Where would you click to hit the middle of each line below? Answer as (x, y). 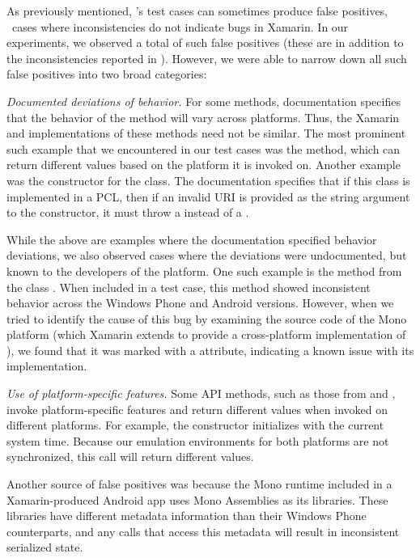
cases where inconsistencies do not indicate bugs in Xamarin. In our (180, 26)
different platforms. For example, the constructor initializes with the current (195, 425)
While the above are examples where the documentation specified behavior (192, 239)
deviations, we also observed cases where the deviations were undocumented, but (207, 255)
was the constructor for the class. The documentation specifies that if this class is (208, 180)
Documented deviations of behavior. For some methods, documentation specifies (204, 101)
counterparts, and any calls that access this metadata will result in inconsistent (203, 531)
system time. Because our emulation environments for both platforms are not (198, 440)
